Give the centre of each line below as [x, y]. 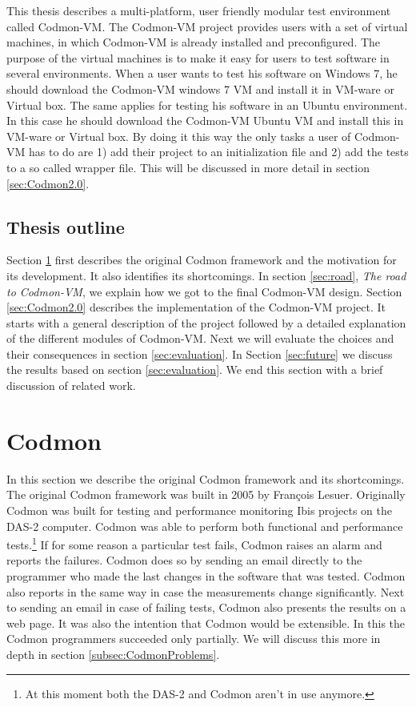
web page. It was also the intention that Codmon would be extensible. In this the [206, 623]
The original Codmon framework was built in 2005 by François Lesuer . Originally [206, 494]
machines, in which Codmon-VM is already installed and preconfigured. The [194, 42]
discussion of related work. [71, 386]
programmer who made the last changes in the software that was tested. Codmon [206, 576]
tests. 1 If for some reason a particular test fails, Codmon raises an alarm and [194, 543]
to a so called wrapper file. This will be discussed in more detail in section [188, 167]
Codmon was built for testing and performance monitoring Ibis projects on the [200, 510]
